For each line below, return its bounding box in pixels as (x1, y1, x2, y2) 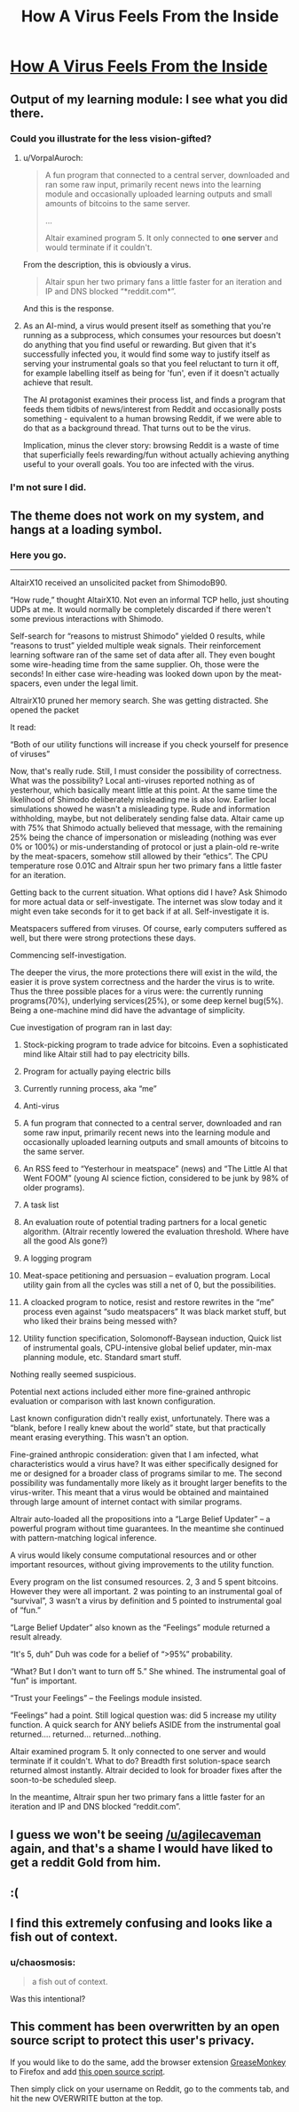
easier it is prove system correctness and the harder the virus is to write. (10, 977, 275, 987)
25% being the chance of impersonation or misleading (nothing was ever (10, 832, 277, 842)
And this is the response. (22, 302, 114, 313)
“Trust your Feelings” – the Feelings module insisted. (10, 1693, 202, 1704)
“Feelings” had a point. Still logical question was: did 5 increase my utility (10, 1710, 278, 1721)
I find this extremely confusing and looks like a (10, 1915, 273, 1931)
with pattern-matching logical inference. (10, 1533, 157, 1544)
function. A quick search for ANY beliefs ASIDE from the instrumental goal (10, 1720, 281, 1730)
